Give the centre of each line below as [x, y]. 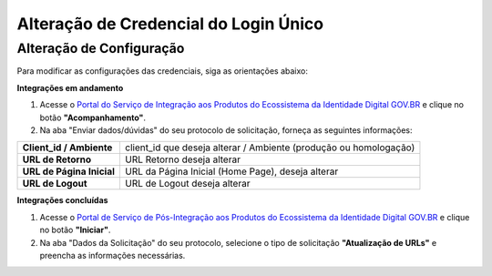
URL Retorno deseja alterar [183, 159]
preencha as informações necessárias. [113, 255]
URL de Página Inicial [69, 171]
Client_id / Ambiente [67, 148]
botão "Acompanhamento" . [92, 118]
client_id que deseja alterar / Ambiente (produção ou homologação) [270, 148]
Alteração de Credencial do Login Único [170, 24]
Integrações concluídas [62, 200]
